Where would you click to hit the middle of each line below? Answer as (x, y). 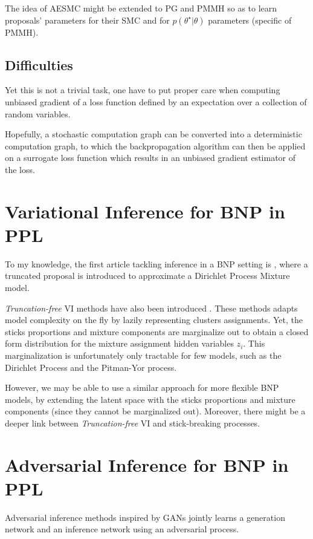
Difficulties (39, 64)
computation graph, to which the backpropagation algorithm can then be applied (155, 145)
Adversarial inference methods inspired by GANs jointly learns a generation (145, 517)
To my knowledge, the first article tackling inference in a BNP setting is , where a (156, 263)
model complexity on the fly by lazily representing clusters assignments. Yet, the (154, 320)
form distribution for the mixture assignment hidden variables (119, 343)
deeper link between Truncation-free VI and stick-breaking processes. (133, 423)
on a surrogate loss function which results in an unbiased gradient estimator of (150, 158)
